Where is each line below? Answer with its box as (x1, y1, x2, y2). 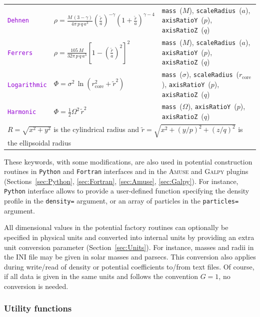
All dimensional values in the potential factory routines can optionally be (4, 222, 228, 232)
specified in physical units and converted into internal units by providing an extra (4, 231, 254, 242)
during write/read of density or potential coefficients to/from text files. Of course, (4, 261, 254, 271)
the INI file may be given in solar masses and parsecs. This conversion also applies (4, 251, 256, 262)
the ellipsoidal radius (7, 137, 71, 147)
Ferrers (7, 49, 33, 56)
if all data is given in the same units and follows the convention (4, 271, 198, 281)
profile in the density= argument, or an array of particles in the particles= (4, 195, 239, 206)
